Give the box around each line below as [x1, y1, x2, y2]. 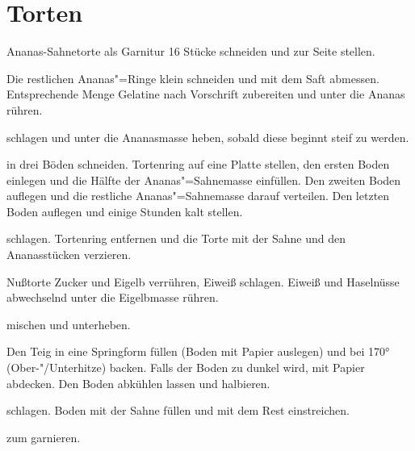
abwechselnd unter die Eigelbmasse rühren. [6, 289, 219, 306]
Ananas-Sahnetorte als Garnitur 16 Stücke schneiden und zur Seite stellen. [6, 43, 375, 60]
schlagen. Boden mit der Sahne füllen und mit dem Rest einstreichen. [6, 402, 350, 419]
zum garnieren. [6, 428, 81, 445]
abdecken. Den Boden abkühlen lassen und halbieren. [6, 374, 270, 391]
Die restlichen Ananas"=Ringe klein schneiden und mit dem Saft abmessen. [6, 69, 379, 86]
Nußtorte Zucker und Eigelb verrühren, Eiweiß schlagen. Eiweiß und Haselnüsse [6, 273, 400, 290]
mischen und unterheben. [6, 315, 131, 332]
